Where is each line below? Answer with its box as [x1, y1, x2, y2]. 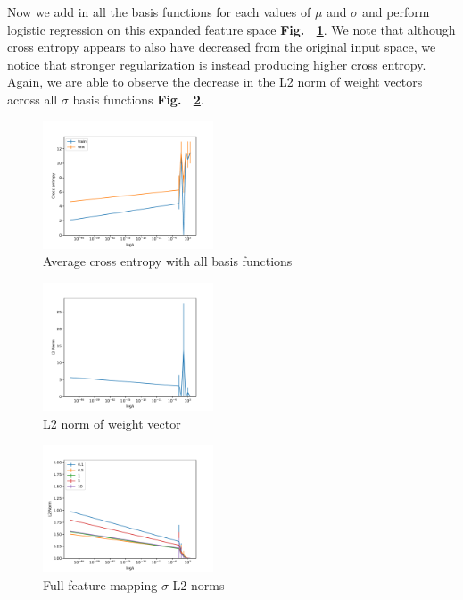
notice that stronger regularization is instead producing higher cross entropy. [7, 54, 426, 73]
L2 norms [172, 575, 225, 594]
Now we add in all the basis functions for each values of [7, 3, 311, 21]
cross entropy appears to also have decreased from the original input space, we [7, 37, 436, 56]
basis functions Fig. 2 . [72, 89, 204, 108]
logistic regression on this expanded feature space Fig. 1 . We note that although [7, 20, 456, 38]
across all [7, 89, 58, 108]
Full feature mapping [43, 575, 158, 594]
